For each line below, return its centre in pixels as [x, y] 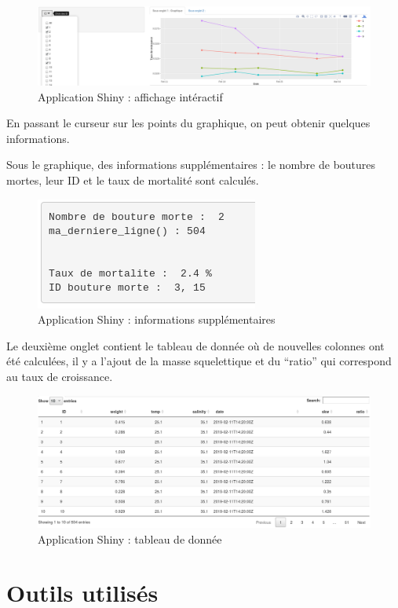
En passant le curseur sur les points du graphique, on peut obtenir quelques [188, 123]
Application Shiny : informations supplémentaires [157, 319]
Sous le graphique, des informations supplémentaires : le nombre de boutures [191, 165]
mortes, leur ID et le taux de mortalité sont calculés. [133, 180]
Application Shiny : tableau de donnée [130, 538]
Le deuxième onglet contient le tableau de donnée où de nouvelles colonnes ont [195, 345]
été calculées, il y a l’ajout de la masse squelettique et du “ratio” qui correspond [199, 361]
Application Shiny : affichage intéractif [130, 96]
